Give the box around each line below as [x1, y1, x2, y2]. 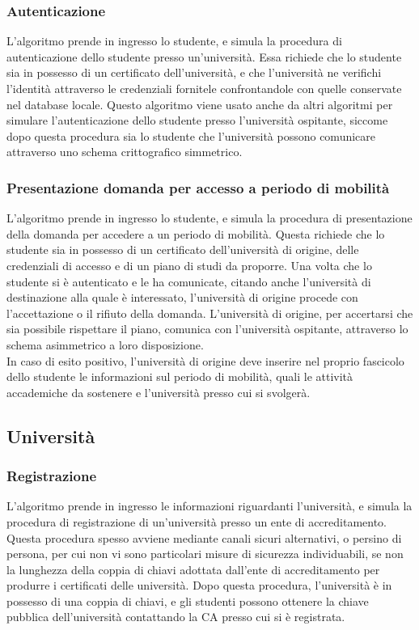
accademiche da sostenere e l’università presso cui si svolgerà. [6, 383, 311, 400]
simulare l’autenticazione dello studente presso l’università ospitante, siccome [6, 112, 388, 129]
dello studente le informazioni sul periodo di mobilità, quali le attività [6, 368, 353, 385]
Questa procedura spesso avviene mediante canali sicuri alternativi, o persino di [6, 529, 402, 546]
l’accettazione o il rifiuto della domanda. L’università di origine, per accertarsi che [6, 304, 413, 321]
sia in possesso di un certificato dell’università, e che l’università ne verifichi [6, 64, 382, 81]
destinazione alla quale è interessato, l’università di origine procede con [6, 289, 358, 306]
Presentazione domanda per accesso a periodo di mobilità [6, 177, 390, 197]
